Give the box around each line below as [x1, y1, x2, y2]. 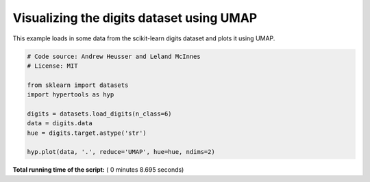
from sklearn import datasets [27, 81, 129, 89]
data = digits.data [27, 120, 92, 127]
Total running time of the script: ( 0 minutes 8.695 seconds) [12, 166, 184, 174]
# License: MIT [27, 62, 78, 70]
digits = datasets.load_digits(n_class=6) [27, 109, 172, 118]
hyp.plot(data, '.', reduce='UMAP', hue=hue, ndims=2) [27, 148, 215, 156]
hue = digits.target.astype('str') [27, 129, 147, 137]
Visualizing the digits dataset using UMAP [12, 10, 258, 25]
